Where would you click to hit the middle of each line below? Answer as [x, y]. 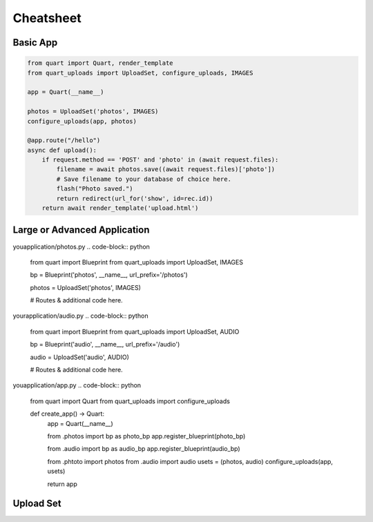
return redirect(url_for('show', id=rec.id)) [135, 198]
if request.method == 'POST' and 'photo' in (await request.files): [160, 160]
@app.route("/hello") [64, 141]
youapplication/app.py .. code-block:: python [77, 385]
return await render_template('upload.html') [120, 208]
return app [62, 484]
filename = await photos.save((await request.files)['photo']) [166, 170]
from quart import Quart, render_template [100, 63]
